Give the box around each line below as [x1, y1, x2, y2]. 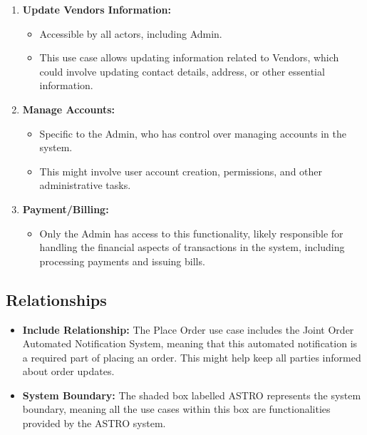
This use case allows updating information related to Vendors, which [39, 50, 339, 65]
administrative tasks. [39, 178, 131, 193]
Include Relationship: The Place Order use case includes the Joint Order [22, 322, 354, 337]
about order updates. [22, 364, 115, 379]
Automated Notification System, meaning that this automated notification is [22, 336, 358, 351]
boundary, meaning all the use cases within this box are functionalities [22, 401, 331, 416]
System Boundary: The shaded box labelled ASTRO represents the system [22, 387, 361, 402]
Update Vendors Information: [22, 2, 171, 16]
